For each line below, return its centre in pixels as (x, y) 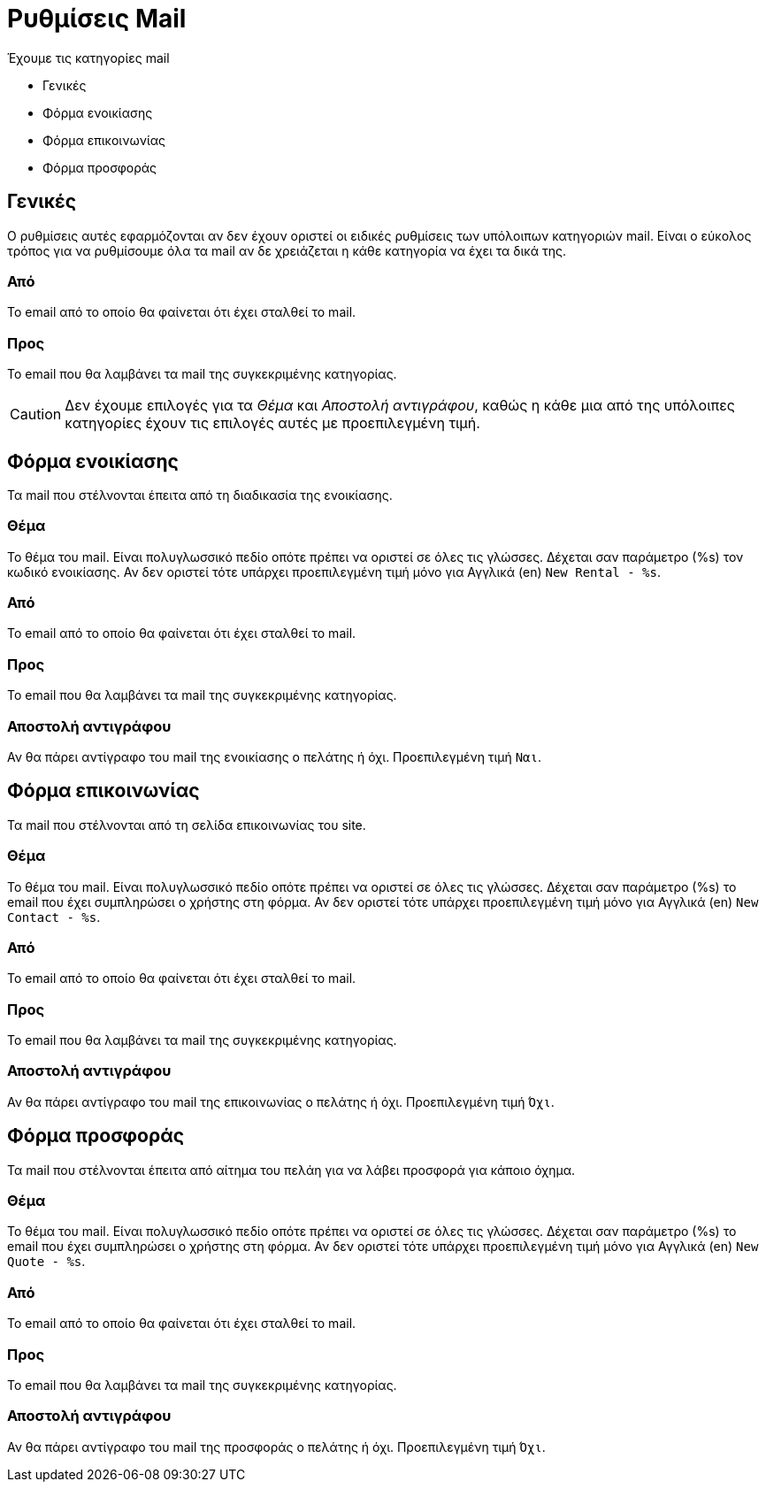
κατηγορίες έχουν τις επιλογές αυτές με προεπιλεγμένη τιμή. (272, 423)
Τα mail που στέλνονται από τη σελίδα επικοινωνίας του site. (187, 825)
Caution (36, 414)
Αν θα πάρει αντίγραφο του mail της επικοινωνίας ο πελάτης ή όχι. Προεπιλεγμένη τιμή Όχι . (281, 1101)
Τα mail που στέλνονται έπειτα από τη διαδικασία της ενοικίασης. (200, 495)
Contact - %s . (54, 917)
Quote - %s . (46, 1262)
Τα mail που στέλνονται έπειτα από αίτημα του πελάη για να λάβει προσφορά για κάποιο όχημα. (291, 1170)
